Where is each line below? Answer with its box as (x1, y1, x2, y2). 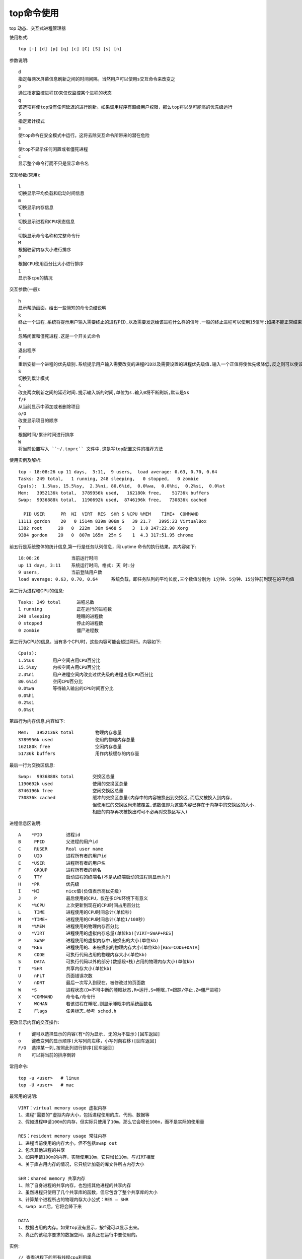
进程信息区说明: (9, 820, 42, 826)
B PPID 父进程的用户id (18, 839, 98, 845)
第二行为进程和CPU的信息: (9, 587, 64, 594)
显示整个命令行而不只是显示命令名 (18, 161, 89, 166)
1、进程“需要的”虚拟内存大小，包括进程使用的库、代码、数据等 (18, 1112, 150, 1118)
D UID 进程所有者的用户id (18, 853, 107, 859)
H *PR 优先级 (18, 881, 80, 887)
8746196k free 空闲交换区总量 (18, 788, 124, 794)
